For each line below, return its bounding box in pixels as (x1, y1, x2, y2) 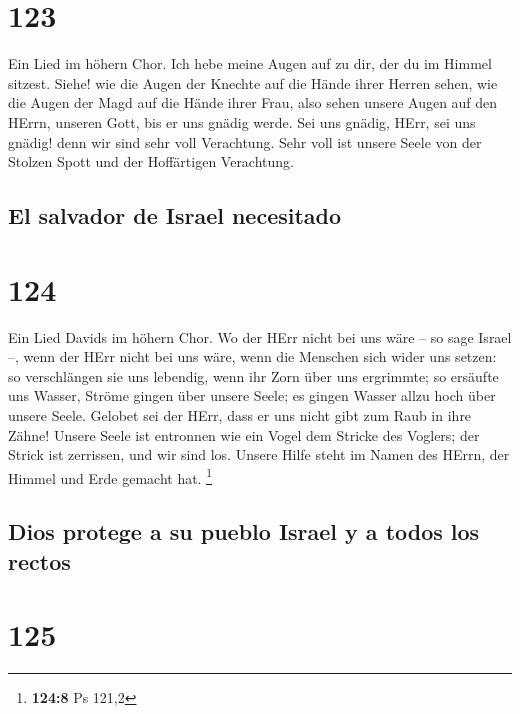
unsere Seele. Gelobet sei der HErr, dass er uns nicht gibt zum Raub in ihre (8, 404, 472, 425)
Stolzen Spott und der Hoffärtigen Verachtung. (8, 151, 294, 172)
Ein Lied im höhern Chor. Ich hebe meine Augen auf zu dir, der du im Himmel (8, 53, 492, 74)
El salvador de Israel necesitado (8, 200, 342, 231)
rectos (8, 545, 71, 576)
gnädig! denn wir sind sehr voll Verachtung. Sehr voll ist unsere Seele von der (8, 131, 482, 152)
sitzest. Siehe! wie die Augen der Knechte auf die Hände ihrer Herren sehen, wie (8, 72, 498, 93)
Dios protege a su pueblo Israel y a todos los (8, 516, 480, 547)
